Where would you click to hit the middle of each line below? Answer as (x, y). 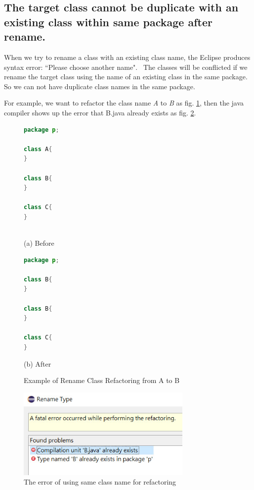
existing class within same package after (108, 22)
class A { (38, 149)
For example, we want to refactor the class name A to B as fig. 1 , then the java (124, 103)
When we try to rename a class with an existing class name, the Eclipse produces (127, 57)
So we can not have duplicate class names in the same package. (100, 86)
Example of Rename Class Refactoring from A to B (102, 380)
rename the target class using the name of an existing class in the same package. (126, 77)
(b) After (38, 363)
